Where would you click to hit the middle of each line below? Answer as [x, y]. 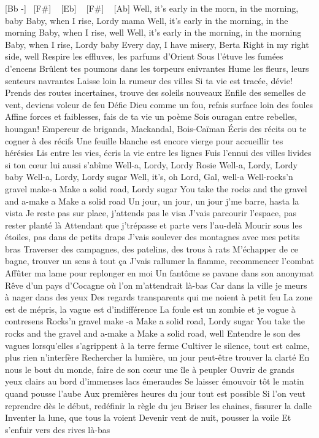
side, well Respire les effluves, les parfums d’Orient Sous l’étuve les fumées [144, 56]
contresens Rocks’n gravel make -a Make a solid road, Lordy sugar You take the [155, 321]
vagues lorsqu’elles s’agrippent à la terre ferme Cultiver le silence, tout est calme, [157, 345]
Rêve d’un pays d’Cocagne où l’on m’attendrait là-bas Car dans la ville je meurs [156, 285]
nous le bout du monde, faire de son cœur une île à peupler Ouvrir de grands [150, 369]
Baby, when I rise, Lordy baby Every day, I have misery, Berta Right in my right [157, 44]
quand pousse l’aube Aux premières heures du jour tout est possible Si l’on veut [155, 393]
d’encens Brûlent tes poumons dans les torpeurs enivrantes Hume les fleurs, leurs [157, 68]
